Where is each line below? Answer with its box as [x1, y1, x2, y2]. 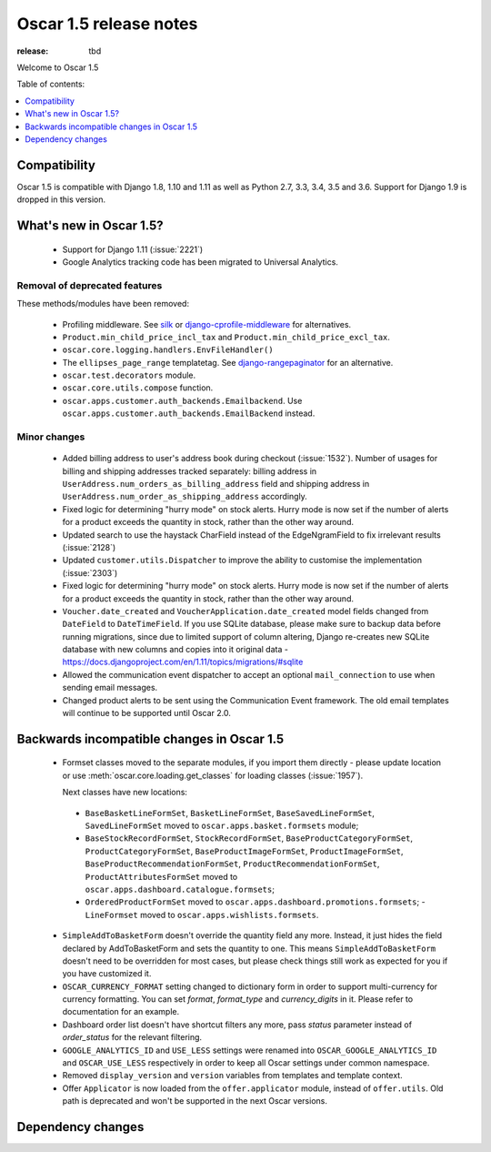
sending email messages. [62, 682, 158, 693]
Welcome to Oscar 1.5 [16, 62, 99, 73]
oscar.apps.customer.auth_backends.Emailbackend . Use [62, 395, 303, 406]
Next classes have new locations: [62, 787, 188, 798]
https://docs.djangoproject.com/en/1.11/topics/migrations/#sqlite [62, 656, 304, 668]
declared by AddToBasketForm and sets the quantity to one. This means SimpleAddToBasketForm [62, 943, 436, 954]
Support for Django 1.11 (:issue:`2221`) [62, 244, 204, 255]
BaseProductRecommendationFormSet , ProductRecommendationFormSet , [85, 858, 380, 869]
